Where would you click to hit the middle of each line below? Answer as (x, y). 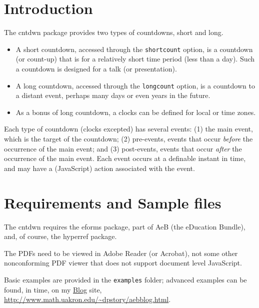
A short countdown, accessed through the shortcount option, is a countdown (134, 49)
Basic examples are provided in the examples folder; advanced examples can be (125, 279)
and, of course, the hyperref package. (60, 236)
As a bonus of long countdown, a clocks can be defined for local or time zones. (136, 112)
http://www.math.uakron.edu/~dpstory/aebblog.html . (87, 299)
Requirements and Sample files (113, 202)
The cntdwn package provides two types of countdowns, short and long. (114, 32)
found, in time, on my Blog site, (53, 289)
